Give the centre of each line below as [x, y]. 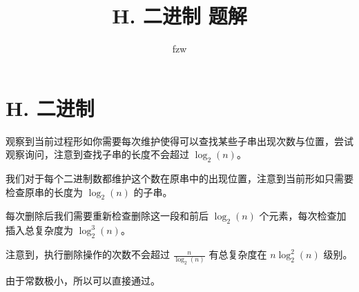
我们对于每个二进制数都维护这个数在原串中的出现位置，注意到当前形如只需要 [179, 178]
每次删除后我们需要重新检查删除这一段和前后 [107, 216]
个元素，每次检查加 [303, 216]
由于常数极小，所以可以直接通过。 [83, 281]
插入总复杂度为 [39, 230]
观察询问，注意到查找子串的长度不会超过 [97, 154]
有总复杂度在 [238, 254]
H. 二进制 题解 [179, 16]
